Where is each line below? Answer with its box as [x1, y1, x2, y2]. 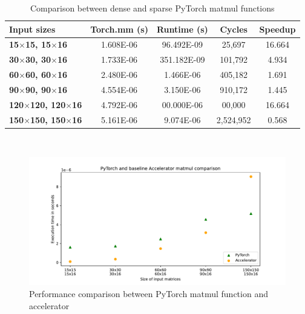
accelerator [29, 299, 70, 312]
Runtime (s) [156, 22, 208, 35]
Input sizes [9, 22, 56, 35]
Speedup [259, 22, 296, 35]
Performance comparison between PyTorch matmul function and [29, 287, 268, 300]
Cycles [220, 22, 248, 35]
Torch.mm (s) [90, 22, 148, 35]
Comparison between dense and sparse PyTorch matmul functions [30, 2, 275, 14]
